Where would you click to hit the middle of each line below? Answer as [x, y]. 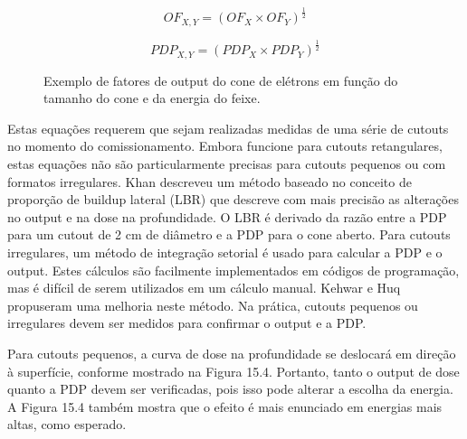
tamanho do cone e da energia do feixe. [152, 98]
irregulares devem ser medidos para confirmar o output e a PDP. [187, 323]
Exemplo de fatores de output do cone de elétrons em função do [221, 80]
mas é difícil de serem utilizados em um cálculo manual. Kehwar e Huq [204, 288]
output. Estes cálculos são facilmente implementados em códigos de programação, [233, 270]
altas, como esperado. [67, 424]
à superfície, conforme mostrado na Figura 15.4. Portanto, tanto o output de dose [233, 371]
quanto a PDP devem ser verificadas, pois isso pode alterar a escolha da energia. [230, 389]
